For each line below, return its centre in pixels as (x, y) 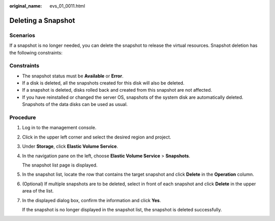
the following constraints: (36, 52)
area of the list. (38, 191)
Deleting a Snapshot (42, 20)
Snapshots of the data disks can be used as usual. (75, 104)
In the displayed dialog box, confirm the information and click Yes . (92, 200)
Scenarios (22, 35)
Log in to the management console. (59, 128)
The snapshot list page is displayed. (60, 165)
